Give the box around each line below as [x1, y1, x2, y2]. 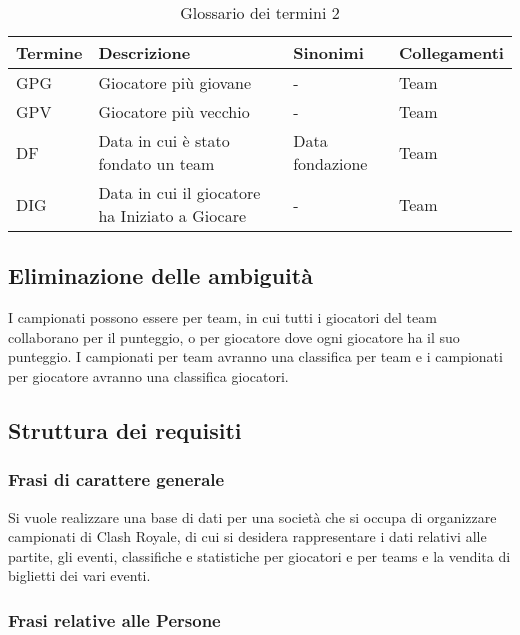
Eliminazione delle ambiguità [8, 260, 313, 291]
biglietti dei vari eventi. [8, 565, 151, 586]
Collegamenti [398, 41, 504, 64]
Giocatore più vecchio [98, 100, 250, 123]
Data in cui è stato [98, 129, 230, 152]
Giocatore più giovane [98, 71, 251, 94]
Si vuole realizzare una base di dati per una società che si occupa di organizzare [8, 506, 497, 527]
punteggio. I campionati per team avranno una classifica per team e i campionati [8, 346, 503, 367]
